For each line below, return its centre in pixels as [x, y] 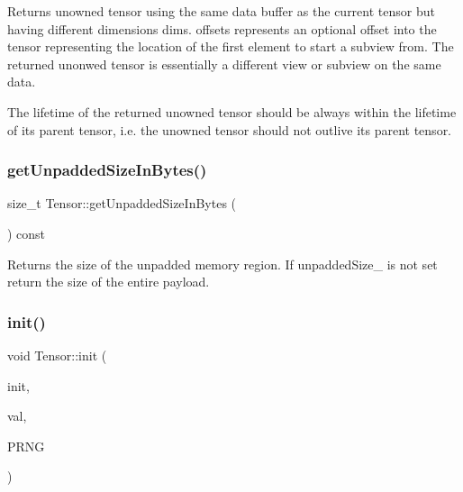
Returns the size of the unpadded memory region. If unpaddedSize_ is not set [222, 264]
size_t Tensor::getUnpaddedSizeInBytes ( [122, 203]
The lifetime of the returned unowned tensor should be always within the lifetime [232, 111]
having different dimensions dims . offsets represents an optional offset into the [222, 28]
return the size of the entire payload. [109, 282]
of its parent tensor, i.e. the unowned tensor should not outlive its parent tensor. [230, 129]
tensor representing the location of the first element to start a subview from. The [231, 46]
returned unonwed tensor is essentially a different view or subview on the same [224, 64]
